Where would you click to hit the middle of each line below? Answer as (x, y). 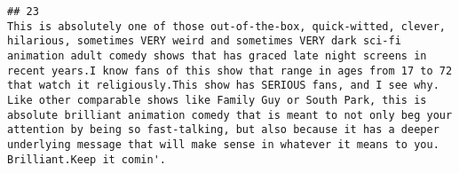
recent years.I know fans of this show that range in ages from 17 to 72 (230, 71)
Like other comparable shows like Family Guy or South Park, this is (217, 100)
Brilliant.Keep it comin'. (87, 159)
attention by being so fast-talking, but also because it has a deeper (223, 130)
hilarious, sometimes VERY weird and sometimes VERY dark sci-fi (204, 41)
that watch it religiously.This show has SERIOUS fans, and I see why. (223, 86)
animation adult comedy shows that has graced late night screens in (217, 55)
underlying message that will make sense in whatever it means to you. (223, 144)
